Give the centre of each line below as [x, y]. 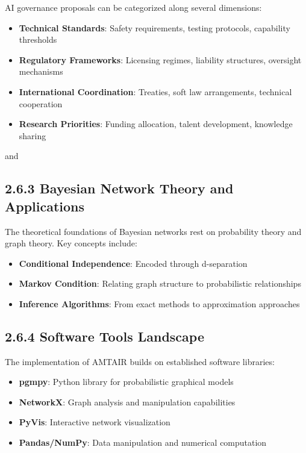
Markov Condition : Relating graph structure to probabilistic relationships [160, 283]
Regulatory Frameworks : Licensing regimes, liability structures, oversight [160, 59]
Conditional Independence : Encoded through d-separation [133, 263]
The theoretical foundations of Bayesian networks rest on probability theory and [153, 231]
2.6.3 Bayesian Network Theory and [119, 188]
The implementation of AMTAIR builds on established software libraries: [140, 361]
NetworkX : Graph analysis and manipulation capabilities [127, 401]
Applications [45, 206]
